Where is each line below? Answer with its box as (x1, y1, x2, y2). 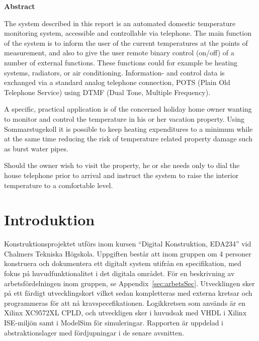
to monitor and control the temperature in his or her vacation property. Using (4, 113, 245, 124)
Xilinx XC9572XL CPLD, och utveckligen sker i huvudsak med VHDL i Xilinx (4, 307, 247, 318)
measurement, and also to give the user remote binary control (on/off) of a (4, 47, 234, 58)
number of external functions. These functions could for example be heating (4, 57, 237, 67)
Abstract (4, 1, 35, 11)
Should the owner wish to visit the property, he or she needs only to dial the (4, 160, 240, 170)
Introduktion (4, 209, 95, 230)
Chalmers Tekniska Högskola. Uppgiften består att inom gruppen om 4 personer (4, 248, 251, 259)
